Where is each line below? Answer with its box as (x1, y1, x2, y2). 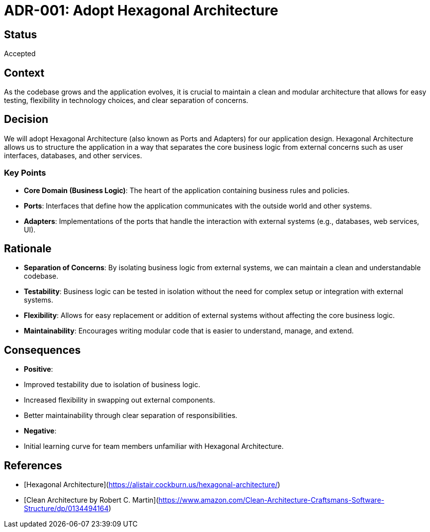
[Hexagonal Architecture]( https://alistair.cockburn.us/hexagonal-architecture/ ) (24, 480, 280, 489)
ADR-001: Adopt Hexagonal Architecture (4, 2, 278, 19)
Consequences (4, 343, 81, 356)
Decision (4, 113, 49, 126)
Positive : (24, 365, 53, 374)
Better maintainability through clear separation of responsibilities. (24, 411, 238, 420)
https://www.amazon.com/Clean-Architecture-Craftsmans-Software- (158, 496, 384, 505)
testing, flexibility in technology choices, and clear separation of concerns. (4, 96, 249, 105)
